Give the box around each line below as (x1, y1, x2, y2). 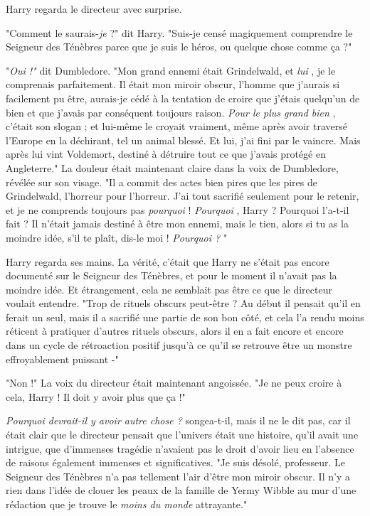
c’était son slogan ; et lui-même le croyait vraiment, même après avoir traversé (6, 119, 347, 134)
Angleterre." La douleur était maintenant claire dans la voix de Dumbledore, (6, 160, 339, 175)
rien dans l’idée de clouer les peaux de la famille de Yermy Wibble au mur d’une (6, 483, 356, 498)
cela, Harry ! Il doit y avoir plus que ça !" (6, 389, 186, 404)
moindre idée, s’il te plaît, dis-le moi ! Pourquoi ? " (6, 230, 228, 244)
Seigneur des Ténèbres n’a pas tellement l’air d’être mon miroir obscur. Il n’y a (6, 468, 350, 483)
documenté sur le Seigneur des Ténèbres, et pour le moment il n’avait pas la (6, 268, 337, 283)
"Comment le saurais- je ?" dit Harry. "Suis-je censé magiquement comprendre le (6, 25, 353, 40)
